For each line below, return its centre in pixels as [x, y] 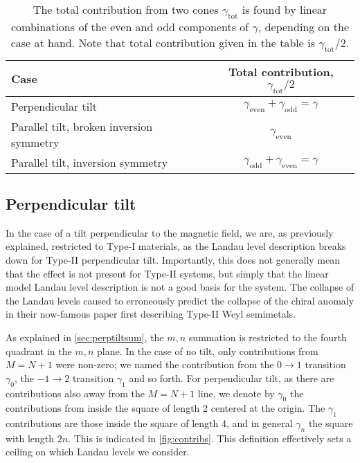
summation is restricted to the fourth [268, 337]
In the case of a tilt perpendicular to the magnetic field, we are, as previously [170, 232]
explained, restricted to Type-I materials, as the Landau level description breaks [176, 246]
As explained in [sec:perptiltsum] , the [85, 337]
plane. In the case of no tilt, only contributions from [208, 351]
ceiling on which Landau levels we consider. [98, 452]
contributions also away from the [75, 393]
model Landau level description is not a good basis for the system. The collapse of [180, 287]
